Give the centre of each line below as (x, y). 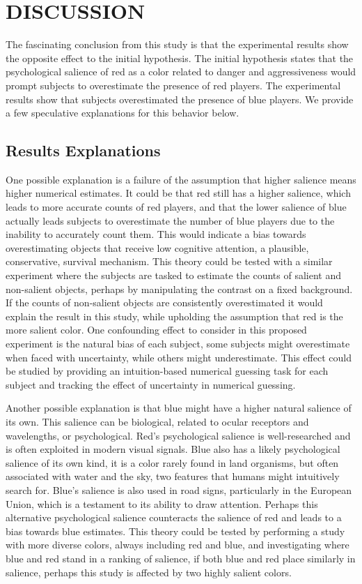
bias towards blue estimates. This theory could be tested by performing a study (175, 531)
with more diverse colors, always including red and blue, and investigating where (178, 545)
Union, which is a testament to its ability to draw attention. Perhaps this (162, 503)
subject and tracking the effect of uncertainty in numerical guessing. (151, 384)
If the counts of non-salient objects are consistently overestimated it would (164, 302)
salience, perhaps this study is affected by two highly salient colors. (149, 572)
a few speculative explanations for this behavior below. (123, 113)
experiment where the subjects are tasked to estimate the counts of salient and (173, 275)
